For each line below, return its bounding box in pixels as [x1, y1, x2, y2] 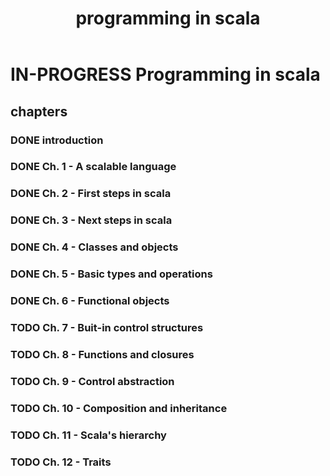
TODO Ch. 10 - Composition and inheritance [10, 401, 228, 415]
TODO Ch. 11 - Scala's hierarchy [10, 428, 167, 442]
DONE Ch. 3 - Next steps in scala [10, 213, 173, 227]
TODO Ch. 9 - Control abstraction [10, 374, 175, 388]
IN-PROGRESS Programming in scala [10, 63, 321, 86]
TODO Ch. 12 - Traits [10, 455, 112, 469]
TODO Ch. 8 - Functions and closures [10, 347, 195, 361]
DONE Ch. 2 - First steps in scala [10, 187, 172, 201]
